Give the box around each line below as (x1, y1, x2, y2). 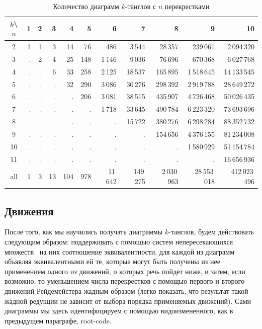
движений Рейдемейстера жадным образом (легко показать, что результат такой (5, 285, 248, 296)
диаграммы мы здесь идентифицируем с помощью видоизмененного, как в (5, 305, 233, 316)
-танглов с (125, 1, 156, 11)
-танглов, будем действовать (168, 226, 254, 237)
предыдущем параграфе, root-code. (5, 315, 112, 325)
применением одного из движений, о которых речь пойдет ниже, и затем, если (5, 266, 245, 276)
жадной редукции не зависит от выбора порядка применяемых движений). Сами (5, 295, 251, 306)
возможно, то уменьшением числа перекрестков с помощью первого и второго (5, 276, 245, 286)
